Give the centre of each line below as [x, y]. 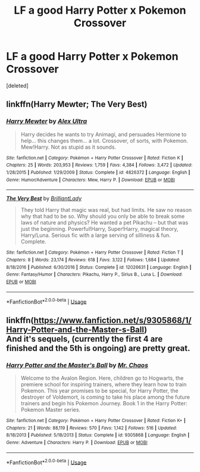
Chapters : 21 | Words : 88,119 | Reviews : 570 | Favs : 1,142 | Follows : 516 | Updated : [92, 428]
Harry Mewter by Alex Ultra [47, 121]
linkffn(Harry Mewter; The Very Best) [77, 104]
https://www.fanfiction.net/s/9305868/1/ [112, 320]
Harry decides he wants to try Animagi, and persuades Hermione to [104, 134]
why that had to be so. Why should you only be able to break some [103, 216]
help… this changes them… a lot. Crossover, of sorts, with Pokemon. [104, 140]
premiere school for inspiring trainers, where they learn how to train [104, 384]
